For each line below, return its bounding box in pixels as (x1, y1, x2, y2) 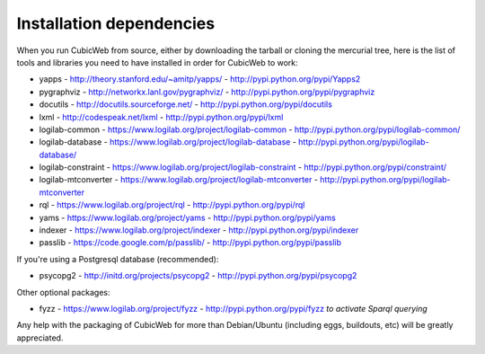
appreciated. (16, 332, 64, 343)
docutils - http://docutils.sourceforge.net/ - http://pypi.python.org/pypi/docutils (39, 99, 332, 110)
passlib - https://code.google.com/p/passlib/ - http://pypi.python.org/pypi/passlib (39, 237, 341, 248)
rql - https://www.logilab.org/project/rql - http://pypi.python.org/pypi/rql (39, 199, 305, 210)
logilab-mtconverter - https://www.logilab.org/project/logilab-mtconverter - (39, 174, 319, 185)
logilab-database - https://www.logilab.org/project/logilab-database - (39, 137, 296, 147)
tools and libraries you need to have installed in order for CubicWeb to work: (16, 57, 298, 67)
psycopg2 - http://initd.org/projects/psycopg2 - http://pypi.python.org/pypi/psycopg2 (39, 270, 357, 281)
